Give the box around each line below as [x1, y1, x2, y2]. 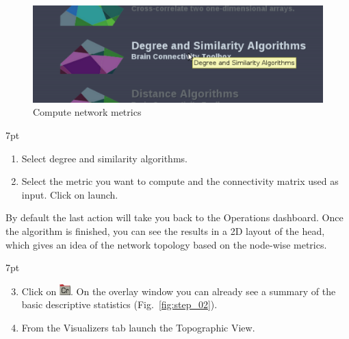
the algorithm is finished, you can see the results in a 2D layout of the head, [5, 224, 325, 238]
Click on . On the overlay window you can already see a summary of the [21, 284, 336, 298]
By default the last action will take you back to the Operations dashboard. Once [5, 210, 344, 225]
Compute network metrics [33, 105, 142, 119]
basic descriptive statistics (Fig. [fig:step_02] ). [21, 297, 218, 312]
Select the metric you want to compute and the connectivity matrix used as [21, 174, 339, 188]
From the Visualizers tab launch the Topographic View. [21, 321, 255, 335]
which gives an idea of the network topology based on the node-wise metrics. [5, 237, 327, 251]
